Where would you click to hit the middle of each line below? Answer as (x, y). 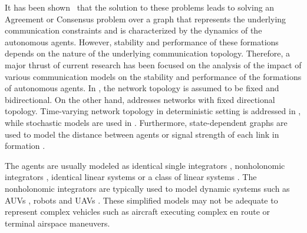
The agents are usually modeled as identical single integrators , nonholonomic (145, 165)
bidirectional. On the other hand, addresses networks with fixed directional (140, 99)
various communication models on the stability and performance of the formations (153, 76)
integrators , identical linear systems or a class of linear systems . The (131, 177)
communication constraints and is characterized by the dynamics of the (133, 30)
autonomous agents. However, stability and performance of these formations (142, 41)
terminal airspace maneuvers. (57, 223)
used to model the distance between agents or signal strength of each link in (142, 134)
